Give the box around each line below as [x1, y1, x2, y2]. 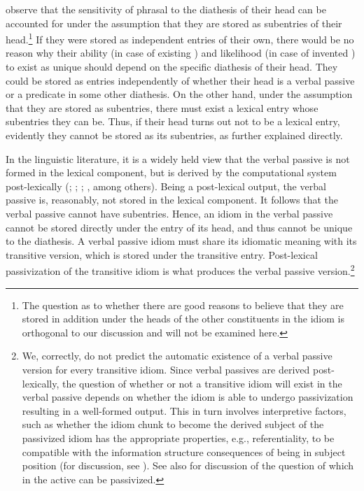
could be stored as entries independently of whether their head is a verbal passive [6, 73, 355, 87]
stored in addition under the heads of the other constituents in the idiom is [22, 311, 344, 326]
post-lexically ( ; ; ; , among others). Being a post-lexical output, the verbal [6, 178, 326, 193]
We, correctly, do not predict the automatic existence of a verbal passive [22, 348, 332, 363]
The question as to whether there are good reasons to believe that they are [22, 297, 344, 312]
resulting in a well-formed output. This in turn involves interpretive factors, [22, 403, 346, 418]
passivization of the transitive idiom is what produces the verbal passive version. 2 [6, 262, 355, 278]
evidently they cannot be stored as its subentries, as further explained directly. [6, 128, 343, 142]
